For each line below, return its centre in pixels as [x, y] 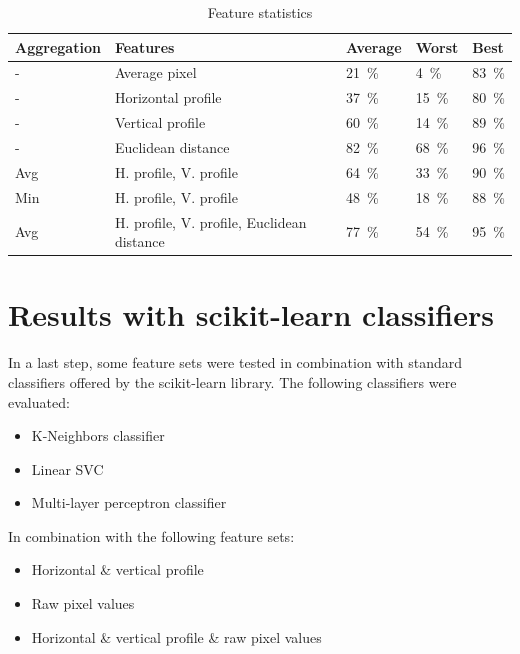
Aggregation [58, 46]
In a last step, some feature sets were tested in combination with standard [235, 362]
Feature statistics [260, 12]
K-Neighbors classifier [98, 435]
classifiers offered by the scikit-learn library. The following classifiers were [232, 381]
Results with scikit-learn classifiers [251, 314]
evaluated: [39, 401]
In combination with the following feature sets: [151, 535]
